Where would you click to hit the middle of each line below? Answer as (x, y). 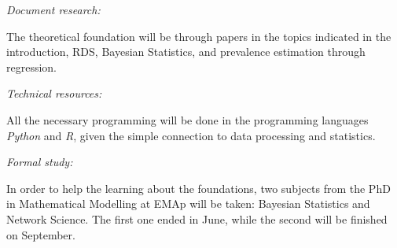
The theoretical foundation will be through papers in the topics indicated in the (199, 36)
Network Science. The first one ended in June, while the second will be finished (197, 218)
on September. (41, 234)
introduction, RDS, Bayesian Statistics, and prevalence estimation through (186, 52)
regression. (32, 67)
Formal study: (40, 162)
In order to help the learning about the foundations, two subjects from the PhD (198, 188)
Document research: (53, 9)
